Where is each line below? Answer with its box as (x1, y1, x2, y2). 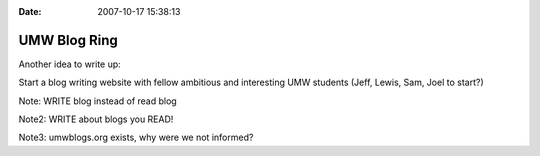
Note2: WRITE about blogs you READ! (18, 113, 174, 125)
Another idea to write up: (18, 58, 122, 70)
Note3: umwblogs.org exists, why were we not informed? (18, 131, 254, 144)
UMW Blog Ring (18, 31, 119, 49)
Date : (18, 6, 42, 17)
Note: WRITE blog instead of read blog (18, 95, 177, 107)
